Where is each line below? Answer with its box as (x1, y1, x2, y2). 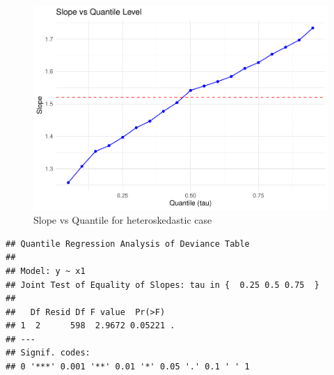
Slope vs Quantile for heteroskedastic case (33, 213, 212, 227)
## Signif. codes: (6, 348, 90, 358)
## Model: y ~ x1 (6, 266, 86, 276)
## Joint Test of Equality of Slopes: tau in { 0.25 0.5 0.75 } (6, 280, 320, 290)
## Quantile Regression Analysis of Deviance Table (6, 238, 250, 249)
